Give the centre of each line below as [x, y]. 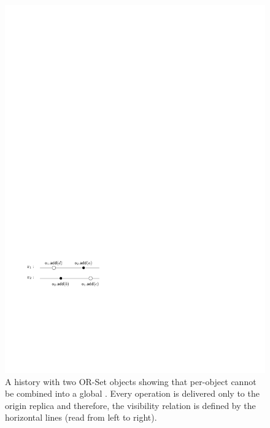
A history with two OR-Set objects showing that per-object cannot [131, 381]
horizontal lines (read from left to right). [81, 417]
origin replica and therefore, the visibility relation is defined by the [130, 405]
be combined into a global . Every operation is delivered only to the [132, 393]
